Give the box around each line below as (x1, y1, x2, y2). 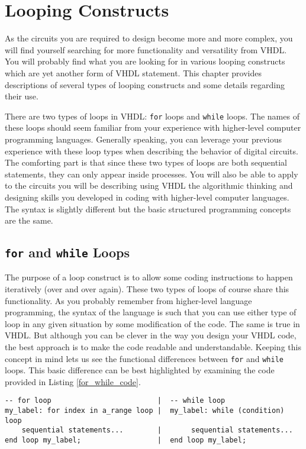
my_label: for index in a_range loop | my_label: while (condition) (5, 406, 285, 415)
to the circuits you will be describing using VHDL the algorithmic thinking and (5, 179, 293, 192)
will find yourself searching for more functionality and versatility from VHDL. (5, 43, 287, 56)
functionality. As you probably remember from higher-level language (5, 294, 252, 306)
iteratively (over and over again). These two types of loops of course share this (5, 283, 289, 295)
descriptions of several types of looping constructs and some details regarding (5, 78, 285, 91)
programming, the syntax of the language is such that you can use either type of (5, 306, 297, 318)
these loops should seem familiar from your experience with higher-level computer (5, 121, 301, 134)
